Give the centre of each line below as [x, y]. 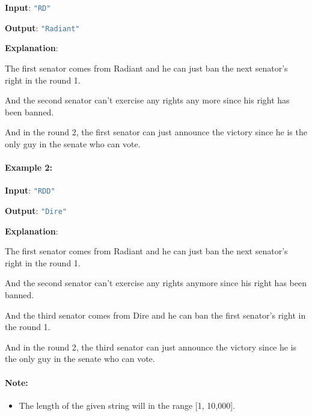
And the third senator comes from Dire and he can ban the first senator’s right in [155, 315]
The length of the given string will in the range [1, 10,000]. [127, 405]
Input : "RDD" [30, 190]
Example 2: [29, 167]
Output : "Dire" [36, 210]
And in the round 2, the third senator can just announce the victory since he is [151, 347]
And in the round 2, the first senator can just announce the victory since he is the [156, 132]
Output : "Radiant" [42, 27]
